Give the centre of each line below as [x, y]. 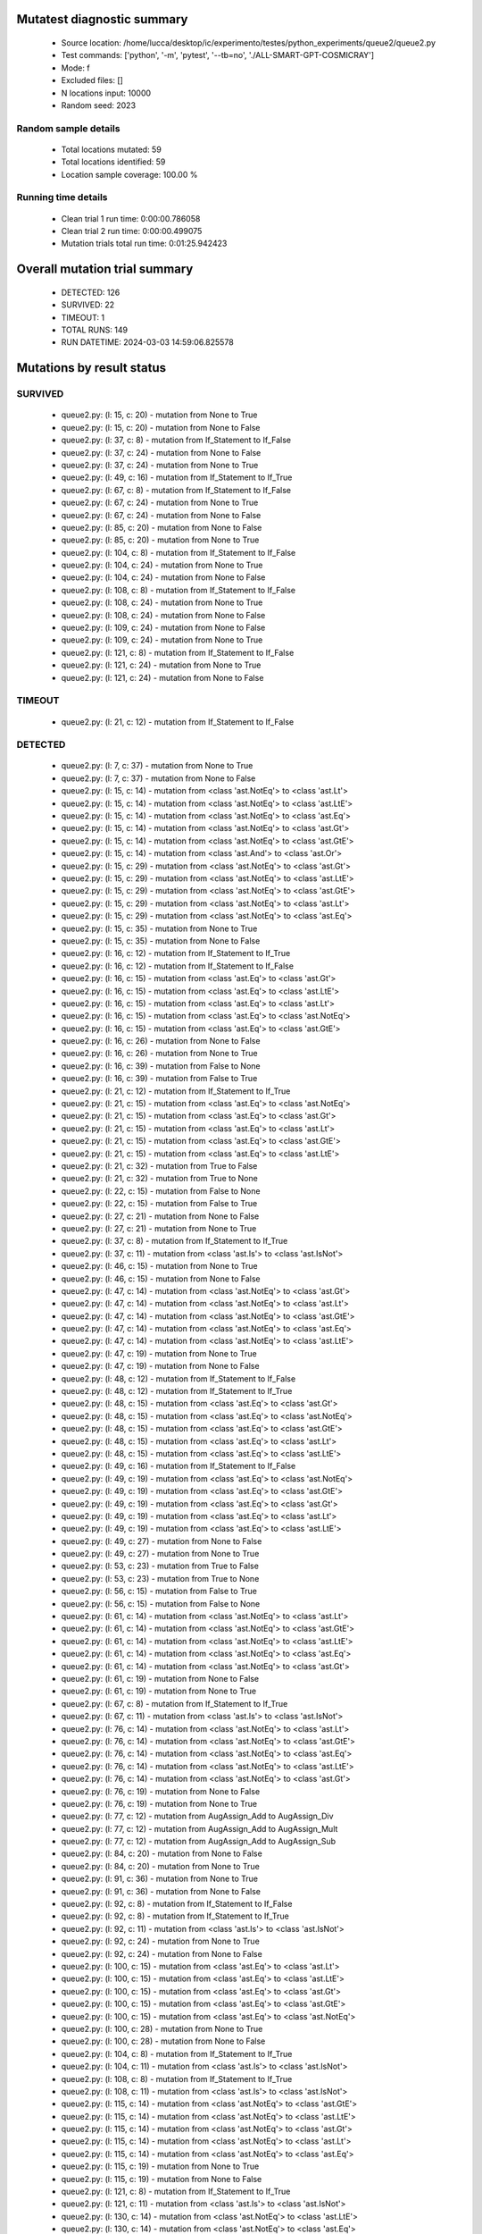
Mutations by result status [91, 368]
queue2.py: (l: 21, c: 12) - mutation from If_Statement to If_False [178, 722]
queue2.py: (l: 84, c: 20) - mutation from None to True [161, 1866]
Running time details [62, 197]
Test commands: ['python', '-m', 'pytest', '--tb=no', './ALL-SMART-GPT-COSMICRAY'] [218, 55]
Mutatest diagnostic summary [102, 19]
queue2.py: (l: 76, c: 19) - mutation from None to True [159, 1803]
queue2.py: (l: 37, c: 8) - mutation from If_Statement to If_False [176, 440]
